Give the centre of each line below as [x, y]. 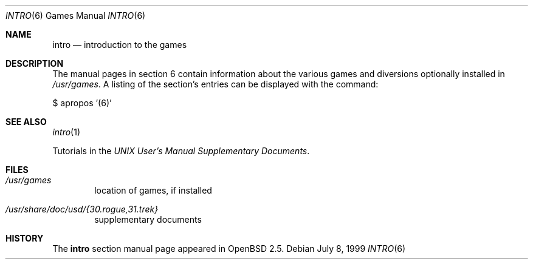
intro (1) [67, 132]
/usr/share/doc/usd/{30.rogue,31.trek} [82, 209]
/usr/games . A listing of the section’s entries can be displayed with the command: [215, 84]
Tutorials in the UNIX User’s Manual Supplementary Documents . [181, 151]
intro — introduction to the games [120, 45]
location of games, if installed [153, 190]
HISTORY [25, 238]
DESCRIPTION [35, 63]
